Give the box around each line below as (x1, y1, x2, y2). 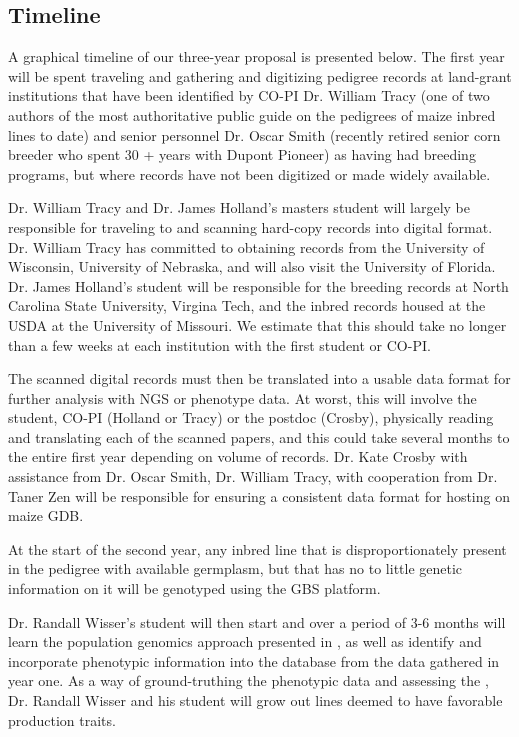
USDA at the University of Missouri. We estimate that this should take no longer (8, 314, 507, 335)
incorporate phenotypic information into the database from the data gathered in (8, 650, 500, 671)
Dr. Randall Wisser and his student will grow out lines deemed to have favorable (8, 690, 503, 711)
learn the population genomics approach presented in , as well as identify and (8, 631, 482, 652)
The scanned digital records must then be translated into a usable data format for (8, 368, 511, 389)
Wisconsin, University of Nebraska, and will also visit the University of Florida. (8, 256, 496, 277)
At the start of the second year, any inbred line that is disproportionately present (8, 538, 507, 559)
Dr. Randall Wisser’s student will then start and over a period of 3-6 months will (8, 611, 506, 632)
